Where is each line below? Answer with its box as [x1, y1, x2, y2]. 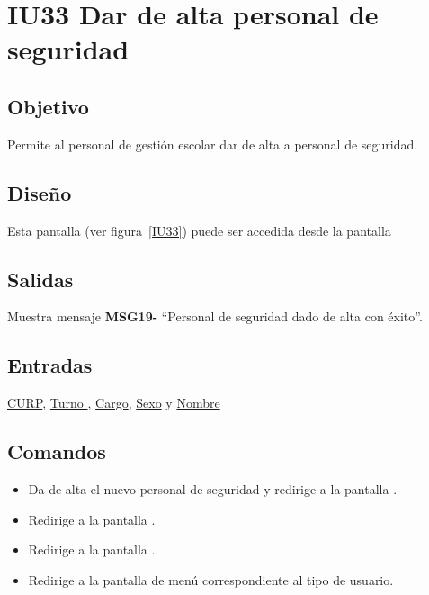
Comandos [7, 437, 106, 465]
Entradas [7, 351, 93, 379]
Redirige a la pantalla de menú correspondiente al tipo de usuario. [28, 570, 394, 589]
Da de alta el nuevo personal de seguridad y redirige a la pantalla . [28, 479, 398, 498]
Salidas [7, 265, 74, 293]
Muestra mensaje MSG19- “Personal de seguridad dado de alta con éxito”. [7, 307, 423, 326]
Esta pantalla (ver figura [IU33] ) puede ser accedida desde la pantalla [7, 221, 391, 239]
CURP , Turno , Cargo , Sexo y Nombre [7, 393, 220, 412]
